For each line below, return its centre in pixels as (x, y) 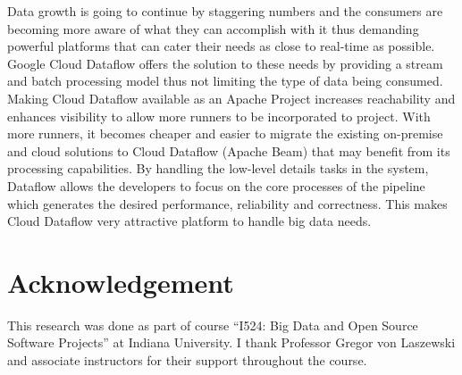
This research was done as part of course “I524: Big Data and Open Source (213, 325)
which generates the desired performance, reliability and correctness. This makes (227, 203)
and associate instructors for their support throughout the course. (187, 360)
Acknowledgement (121, 282)
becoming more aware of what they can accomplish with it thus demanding (213, 28)
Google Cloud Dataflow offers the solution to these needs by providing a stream (225, 63)
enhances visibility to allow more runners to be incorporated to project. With (219, 116)
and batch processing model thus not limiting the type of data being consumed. (225, 81)
